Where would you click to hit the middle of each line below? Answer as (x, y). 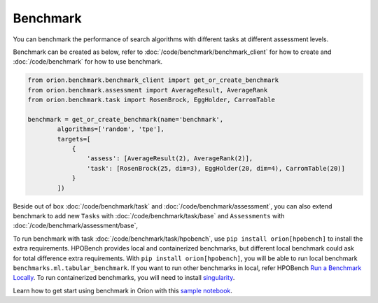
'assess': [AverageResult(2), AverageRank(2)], (170, 158)
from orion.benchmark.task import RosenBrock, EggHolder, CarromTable (152, 100)
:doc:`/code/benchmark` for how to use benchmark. (88, 62)
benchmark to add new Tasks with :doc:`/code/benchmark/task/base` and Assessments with (149, 216)
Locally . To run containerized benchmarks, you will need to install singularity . (124, 278)
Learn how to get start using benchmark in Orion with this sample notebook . (122, 290)
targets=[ (74, 139)
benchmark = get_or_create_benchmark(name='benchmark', (126, 119)
